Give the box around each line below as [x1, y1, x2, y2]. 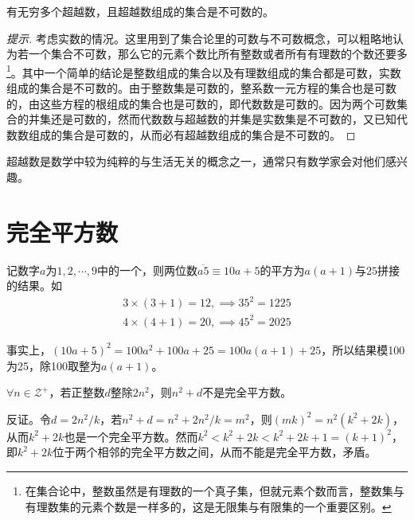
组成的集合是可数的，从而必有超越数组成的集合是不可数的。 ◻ [28, 126, 356, 143]
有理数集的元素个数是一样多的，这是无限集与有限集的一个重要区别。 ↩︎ [25, 498, 392, 514]
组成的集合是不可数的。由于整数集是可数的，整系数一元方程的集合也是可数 [6, 80, 396, 96]
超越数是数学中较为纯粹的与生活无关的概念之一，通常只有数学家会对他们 [6, 153, 385, 170]
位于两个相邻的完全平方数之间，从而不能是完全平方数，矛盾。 [53, 444, 377, 460]
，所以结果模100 [321, 341, 405, 358]
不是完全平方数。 [202, 384, 292, 401]
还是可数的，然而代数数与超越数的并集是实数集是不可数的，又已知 [50, 111, 396, 127]
